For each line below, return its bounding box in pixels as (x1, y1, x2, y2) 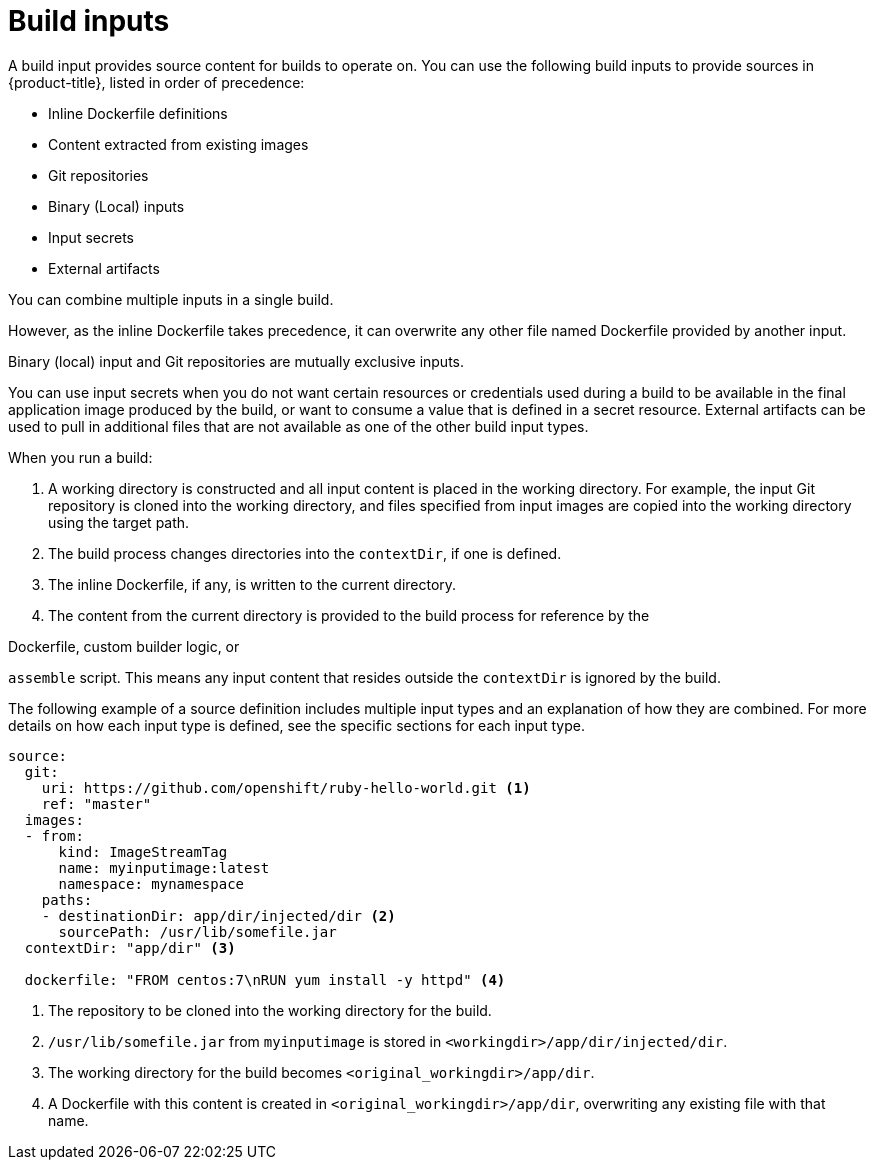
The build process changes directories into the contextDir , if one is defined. (48, 544, 562, 562)
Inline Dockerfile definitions (48, 104, 228, 122)
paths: (41, 891, 93, 908)
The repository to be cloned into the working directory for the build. (48, 1001, 492, 1019)
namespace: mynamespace (58, 875, 245, 892)
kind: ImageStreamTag (58, 843, 228, 860)
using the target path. (48, 513, 190, 531)
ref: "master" (41, 795, 152, 812)
